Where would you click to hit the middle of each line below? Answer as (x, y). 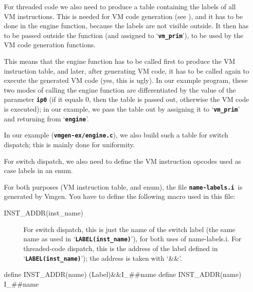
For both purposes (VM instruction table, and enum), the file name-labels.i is (123, 186)
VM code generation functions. (50, 45)
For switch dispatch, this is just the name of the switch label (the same (129, 229)
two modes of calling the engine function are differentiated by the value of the (120, 89)
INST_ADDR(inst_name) (44, 213)
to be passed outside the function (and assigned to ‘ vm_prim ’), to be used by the (124, 35)
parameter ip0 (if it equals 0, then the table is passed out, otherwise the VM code (126, 99)
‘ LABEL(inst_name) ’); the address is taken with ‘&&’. (103, 258)
